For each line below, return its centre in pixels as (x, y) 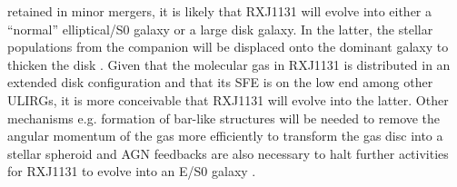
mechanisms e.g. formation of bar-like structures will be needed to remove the (224, 118)
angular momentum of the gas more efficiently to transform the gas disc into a (225, 136)
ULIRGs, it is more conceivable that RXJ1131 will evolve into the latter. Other (228, 99)
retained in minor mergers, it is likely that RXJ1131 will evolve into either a (219, 11)
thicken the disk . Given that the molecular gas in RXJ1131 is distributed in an (229, 64)
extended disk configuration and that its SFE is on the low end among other (220, 82)
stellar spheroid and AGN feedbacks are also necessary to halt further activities (228, 153)
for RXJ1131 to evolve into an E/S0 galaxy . (132, 171)
